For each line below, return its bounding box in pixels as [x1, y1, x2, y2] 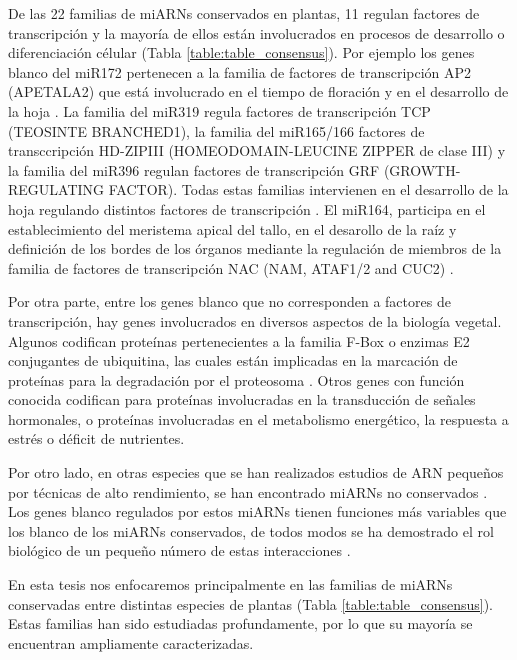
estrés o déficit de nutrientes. [8, 428, 185, 449]
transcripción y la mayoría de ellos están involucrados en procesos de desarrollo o [8, 22, 505, 43]
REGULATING [8, 179, 105, 200]
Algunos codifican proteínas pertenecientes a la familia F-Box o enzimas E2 [8, 330, 470, 351]
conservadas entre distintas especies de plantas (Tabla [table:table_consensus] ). [8, 593, 493, 614]
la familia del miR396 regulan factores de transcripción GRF [8, 159, 380, 180]
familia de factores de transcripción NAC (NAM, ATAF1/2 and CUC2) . [8, 257, 454, 278]
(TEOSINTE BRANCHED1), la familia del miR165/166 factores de [8, 120, 425, 141]
